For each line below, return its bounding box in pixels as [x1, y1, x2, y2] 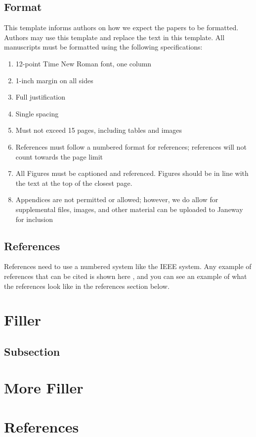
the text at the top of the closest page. [15, 177, 132, 188]
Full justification [15, 92, 66, 102]
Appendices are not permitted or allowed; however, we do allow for [15, 194, 218, 205]
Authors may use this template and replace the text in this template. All [4, 32, 225, 42]
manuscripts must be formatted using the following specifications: [4, 42, 203, 52]
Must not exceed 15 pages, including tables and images [15, 125, 182, 135]
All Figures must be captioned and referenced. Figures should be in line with [15, 168, 249, 178]
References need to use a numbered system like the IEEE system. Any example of [4, 261, 252, 272]
